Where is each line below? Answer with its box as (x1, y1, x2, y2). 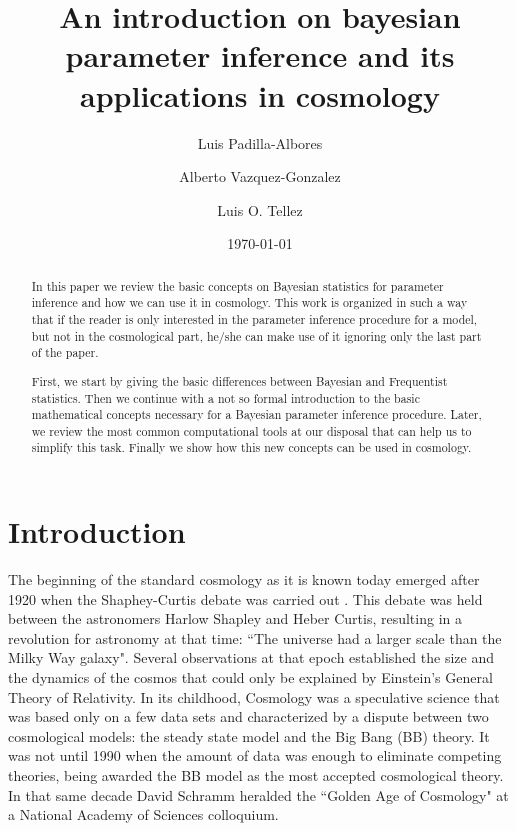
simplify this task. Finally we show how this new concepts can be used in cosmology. (31, 439, 472, 456)
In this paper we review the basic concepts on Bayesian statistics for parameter (31, 277, 444, 294)
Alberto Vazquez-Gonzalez (179, 166, 341, 187)
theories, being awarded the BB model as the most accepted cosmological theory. (8, 765, 504, 785)
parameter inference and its (65, 35, 455, 76)
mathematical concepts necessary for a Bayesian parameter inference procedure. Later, (31, 406, 482, 423)
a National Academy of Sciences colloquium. (8, 804, 279, 825)
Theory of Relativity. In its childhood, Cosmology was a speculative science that (8, 686, 500, 707)
